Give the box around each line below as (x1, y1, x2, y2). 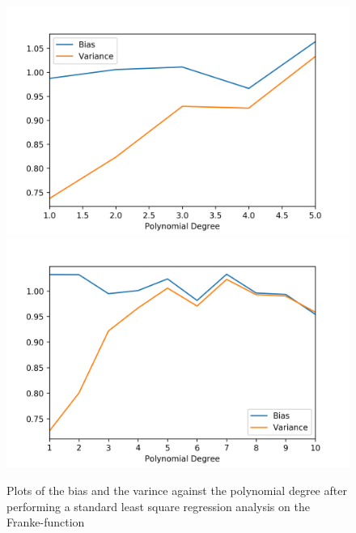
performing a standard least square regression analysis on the (6, 497, 310, 514)
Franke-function (6, 514, 85, 531)
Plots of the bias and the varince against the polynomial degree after (6, 481, 347, 498)
